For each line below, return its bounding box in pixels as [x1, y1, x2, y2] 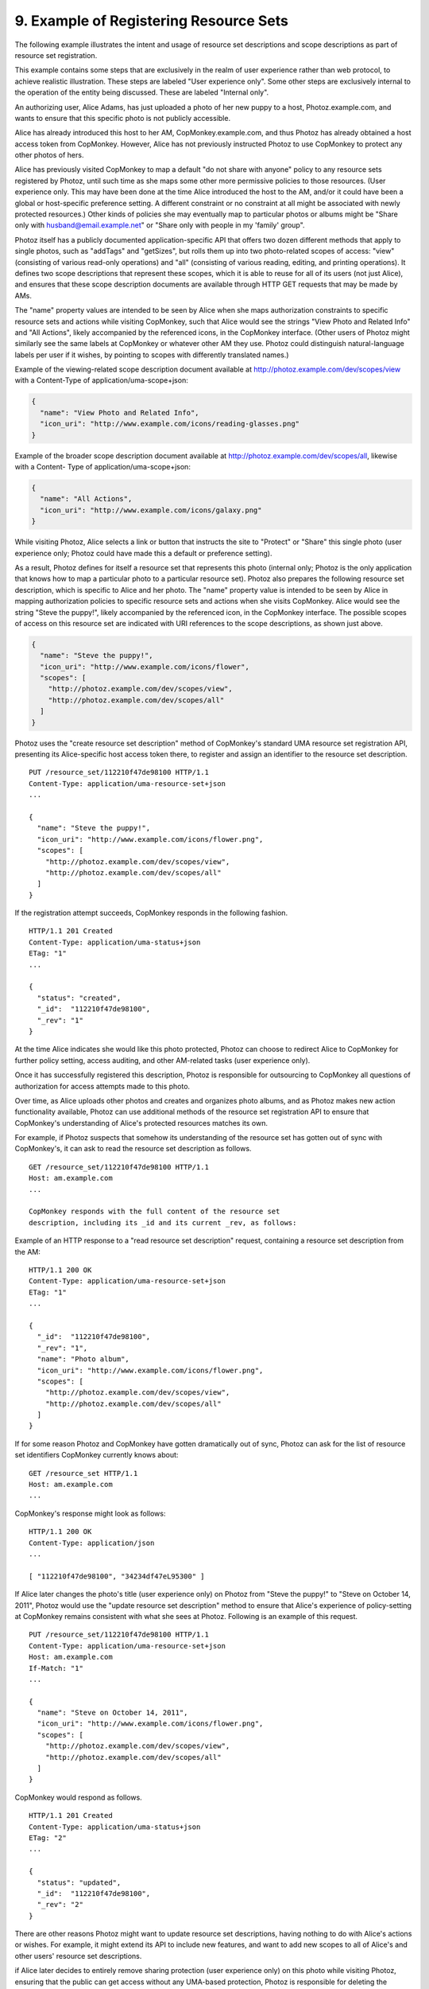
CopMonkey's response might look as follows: [14, 1508, 166, 1518]
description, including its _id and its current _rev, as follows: [29, 1218, 297, 1227]
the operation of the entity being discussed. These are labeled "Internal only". [14, 88, 269, 97]
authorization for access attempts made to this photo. [14, 1081, 191, 1091]
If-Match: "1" [29, 1664, 83, 1672]
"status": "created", [37, 993, 122, 1002]
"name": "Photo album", [37, 1355, 130, 1364]
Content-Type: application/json [29, 1538, 155, 1547]
